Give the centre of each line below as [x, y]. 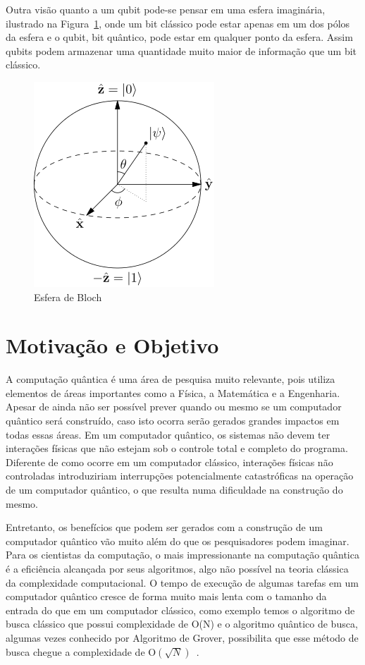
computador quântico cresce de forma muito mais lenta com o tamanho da [166, 596]
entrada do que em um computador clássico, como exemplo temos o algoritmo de [180, 610]
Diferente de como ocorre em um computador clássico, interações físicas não [169, 462]
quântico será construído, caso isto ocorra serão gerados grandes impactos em [173, 421]
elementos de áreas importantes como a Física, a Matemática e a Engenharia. [173, 392]
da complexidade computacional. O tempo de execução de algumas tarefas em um [182, 582]
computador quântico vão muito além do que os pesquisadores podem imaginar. [178, 541]
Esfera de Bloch [68, 297]
